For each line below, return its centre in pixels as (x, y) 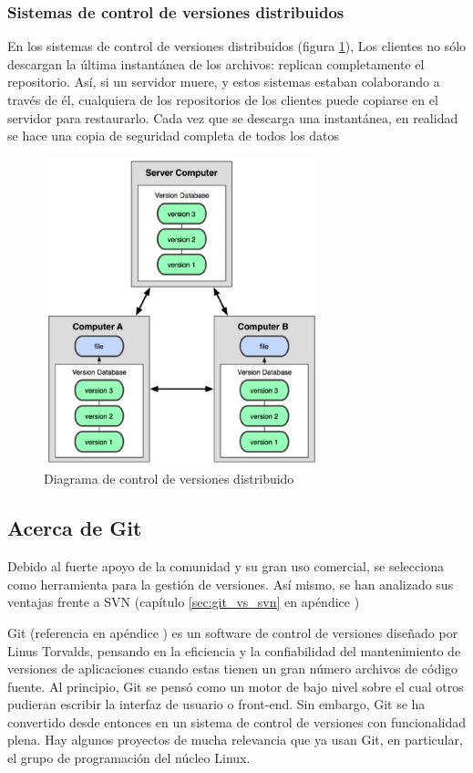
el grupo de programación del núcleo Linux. (129, 758)
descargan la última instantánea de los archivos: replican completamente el (216, 63)
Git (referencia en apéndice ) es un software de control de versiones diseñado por (233, 632)
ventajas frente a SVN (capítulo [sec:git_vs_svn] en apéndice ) (184, 602)
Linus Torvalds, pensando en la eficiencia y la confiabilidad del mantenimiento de (234, 650)
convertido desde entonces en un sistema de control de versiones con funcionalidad (236, 721)
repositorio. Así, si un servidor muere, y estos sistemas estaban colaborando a (224, 82)
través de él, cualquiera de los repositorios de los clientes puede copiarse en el (223, 99)
